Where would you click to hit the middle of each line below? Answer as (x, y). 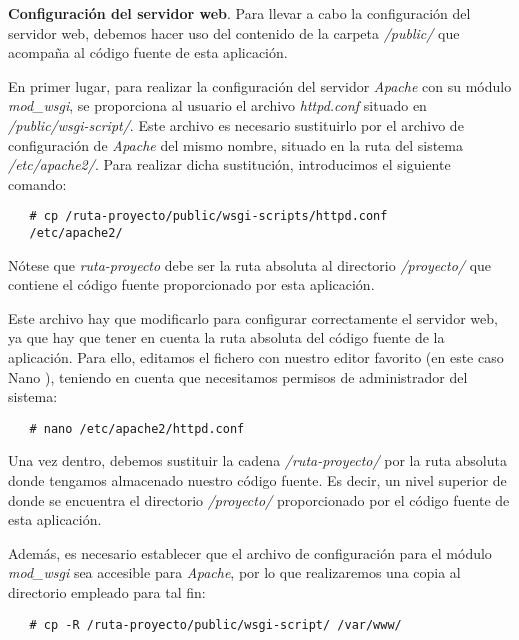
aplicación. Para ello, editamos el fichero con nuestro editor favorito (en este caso (256, 357)
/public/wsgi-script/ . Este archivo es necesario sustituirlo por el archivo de (236, 124)
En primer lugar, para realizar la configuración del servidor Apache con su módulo (260, 85)
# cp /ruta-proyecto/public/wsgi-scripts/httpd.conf (208, 216)
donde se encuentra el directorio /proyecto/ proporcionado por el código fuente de (259, 499)
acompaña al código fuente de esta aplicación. (148, 52)
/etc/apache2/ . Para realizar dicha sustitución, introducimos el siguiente (229, 164)
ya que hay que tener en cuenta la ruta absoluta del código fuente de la (226, 337)
